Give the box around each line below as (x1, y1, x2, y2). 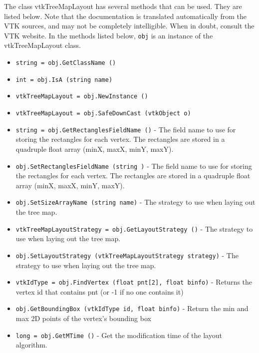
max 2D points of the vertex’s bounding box (15, 313, 151, 323)
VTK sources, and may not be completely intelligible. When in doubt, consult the (4, 20, 255, 31)
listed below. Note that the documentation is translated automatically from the (4, 10, 247, 21)
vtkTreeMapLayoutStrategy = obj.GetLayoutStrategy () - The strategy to (15, 223, 253, 234)
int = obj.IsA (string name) (15, 76, 113, 83)
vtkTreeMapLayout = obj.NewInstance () (15, 93, 148, 100)
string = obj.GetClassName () (15, 59, 116, 67)
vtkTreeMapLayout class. (4, 40, 81, 50)
